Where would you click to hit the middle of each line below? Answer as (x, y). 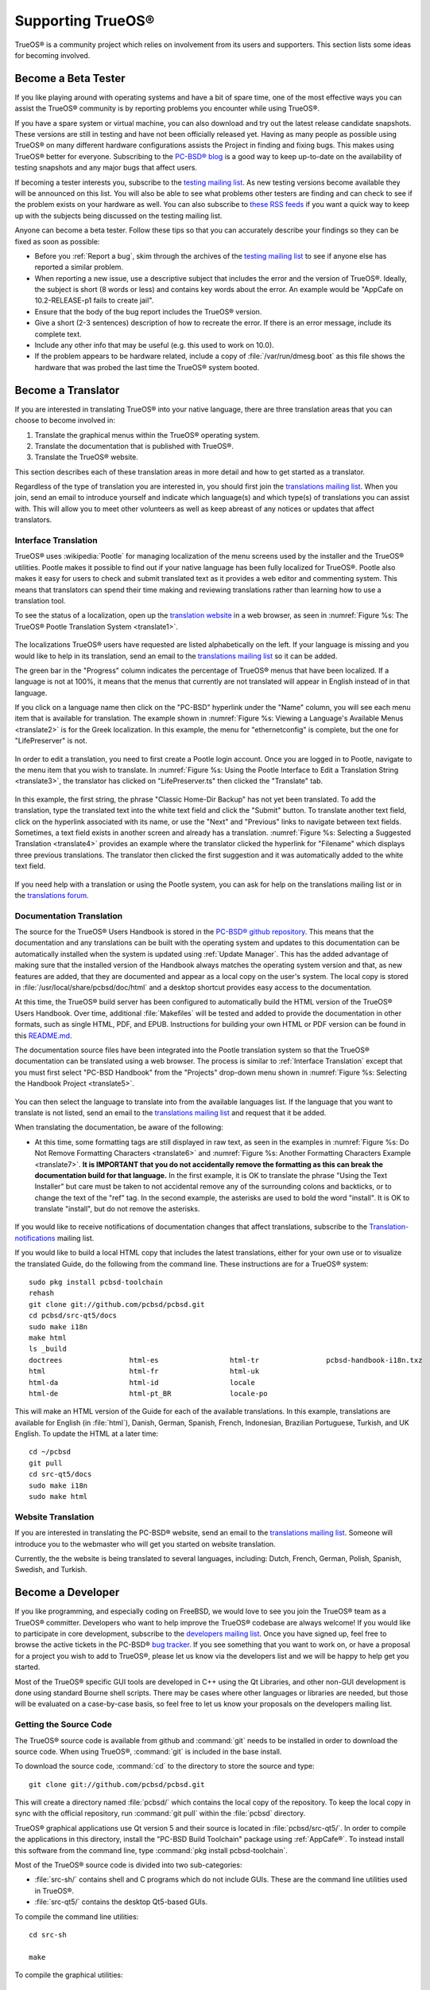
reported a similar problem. (79, 267)
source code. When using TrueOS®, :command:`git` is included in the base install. (148, 1751)
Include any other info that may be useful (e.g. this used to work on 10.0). (154, 345)
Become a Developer (67, 1592)
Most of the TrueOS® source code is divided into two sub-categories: (128, 1865)
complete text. (58, 334)
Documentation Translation (69, 915)
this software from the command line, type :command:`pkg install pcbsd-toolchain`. (151, 1850)
